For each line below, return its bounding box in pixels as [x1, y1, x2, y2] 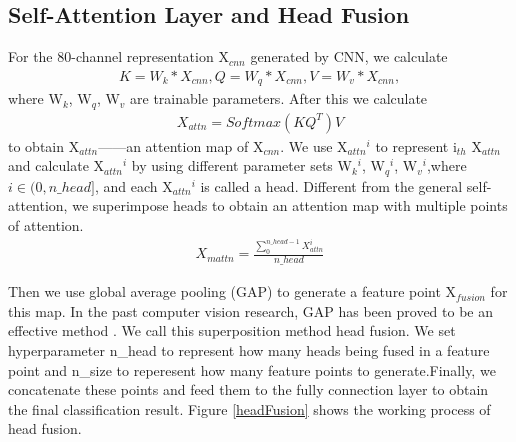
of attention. [8, 215, 84, 235]
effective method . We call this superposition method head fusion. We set [8, 320, 456, 341]
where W [8, 88, 63, 109]
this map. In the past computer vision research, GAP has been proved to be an [8, 300, 493, 321]
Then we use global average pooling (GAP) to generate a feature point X [8, 281, 457, 302]
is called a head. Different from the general [200, 175, 463, 196]
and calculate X [8, 155, 105, 176]
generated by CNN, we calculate [250, 46, 448, 67]
